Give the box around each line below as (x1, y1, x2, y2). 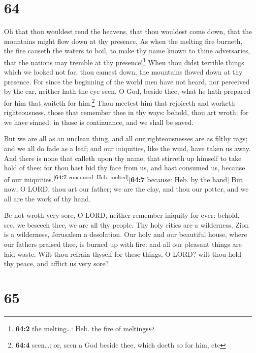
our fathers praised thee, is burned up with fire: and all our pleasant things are (4, 238, 242, 249)
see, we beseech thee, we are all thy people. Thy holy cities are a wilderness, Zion (4, 219, 249, 230)
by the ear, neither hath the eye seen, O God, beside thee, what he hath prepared (4, 86, 251, 96)
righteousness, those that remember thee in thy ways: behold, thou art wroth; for (4, 107, 249, 118)
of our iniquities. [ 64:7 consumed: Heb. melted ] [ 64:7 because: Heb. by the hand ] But (4, 172, 243, 184)
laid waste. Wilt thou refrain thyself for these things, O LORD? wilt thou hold (4, 248, 242, 259)
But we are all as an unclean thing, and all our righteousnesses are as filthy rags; (4, 133, 248, 144)
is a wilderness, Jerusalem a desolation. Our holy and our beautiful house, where (4, 229, 247, 239)
